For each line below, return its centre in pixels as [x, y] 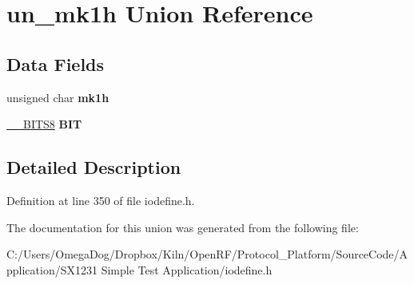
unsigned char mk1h [58, 97]
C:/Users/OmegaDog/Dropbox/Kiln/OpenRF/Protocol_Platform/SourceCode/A [207, 254]
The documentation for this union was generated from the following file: [183, 227]
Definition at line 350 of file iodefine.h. [101, 200]
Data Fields [56, 63]
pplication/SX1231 [52, 269]
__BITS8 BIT [44, 124]
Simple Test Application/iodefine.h [187, 269]
